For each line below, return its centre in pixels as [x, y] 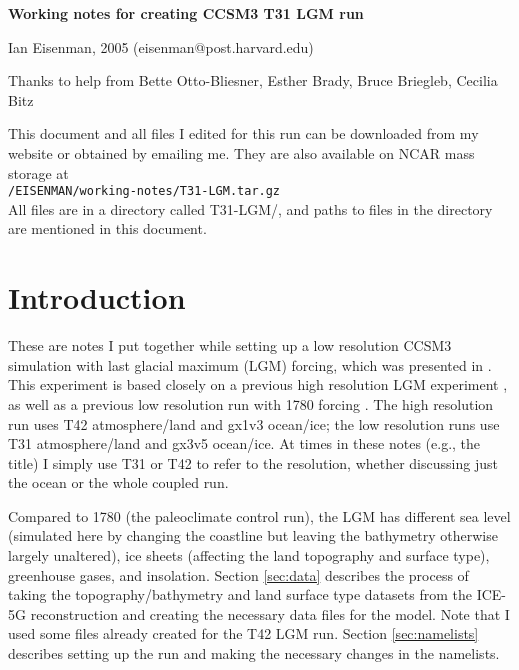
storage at [38, 172]
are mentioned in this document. [107, 228]
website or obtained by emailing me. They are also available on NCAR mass [241, 152]
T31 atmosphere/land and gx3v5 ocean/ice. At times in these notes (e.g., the [244, 443]
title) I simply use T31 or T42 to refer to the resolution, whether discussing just [253, 462]
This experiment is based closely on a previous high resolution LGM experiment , [258, 384]
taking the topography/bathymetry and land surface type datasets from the [240, 594]
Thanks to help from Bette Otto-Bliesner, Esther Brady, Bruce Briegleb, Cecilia [253, 80]
